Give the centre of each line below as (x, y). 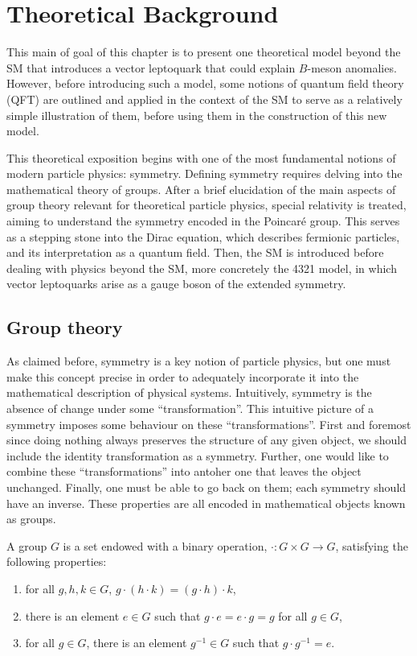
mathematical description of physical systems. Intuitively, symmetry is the (189, 392)
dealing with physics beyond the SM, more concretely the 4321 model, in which (202, 268)
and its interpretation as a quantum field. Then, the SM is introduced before (195, 252)
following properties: (57, 561)
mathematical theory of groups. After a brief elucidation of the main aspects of (201, 189)
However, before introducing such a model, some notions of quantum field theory (205, 83)
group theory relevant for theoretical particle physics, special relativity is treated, (206, 205)
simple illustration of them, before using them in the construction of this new (197, 115)
